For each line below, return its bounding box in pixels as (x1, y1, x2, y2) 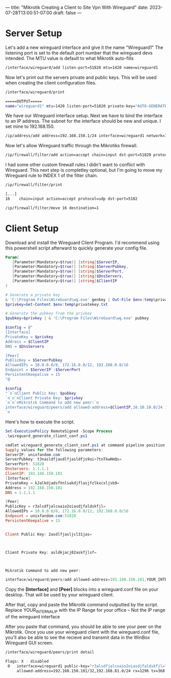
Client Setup (5, 223, 59, 234)
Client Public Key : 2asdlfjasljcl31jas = (5, 532, 93, 537)
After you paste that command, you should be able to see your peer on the (5, 623, 162, 630)
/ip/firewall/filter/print (5, 182, 63, 187)
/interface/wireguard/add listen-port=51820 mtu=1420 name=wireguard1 (5, 65, 158, 70)
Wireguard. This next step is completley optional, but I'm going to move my (5, 167, 163, 173)
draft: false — (53, 10, 82, 16)
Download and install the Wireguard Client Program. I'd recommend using (5, 239, 160, 246)
